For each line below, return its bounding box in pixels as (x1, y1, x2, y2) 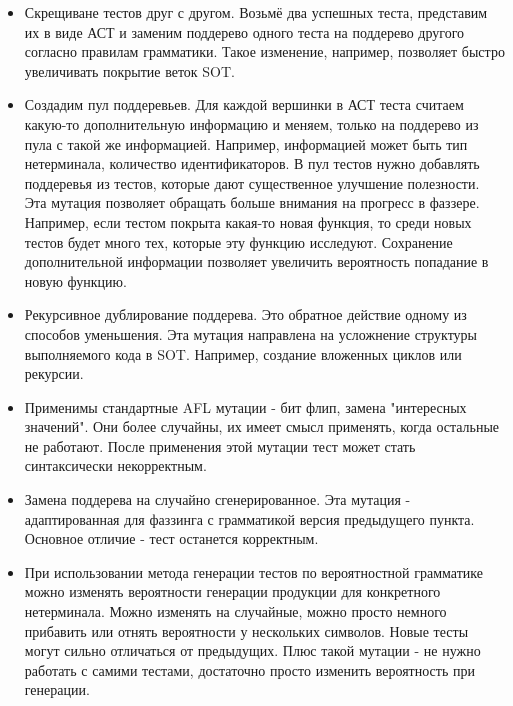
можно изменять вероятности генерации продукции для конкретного (24, 581, 441, 602)
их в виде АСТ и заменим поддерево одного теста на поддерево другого (24, 21, 465, 42)
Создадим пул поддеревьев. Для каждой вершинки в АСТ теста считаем (24, 94, 464, 115)
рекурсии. (24, 363, 84, 384)
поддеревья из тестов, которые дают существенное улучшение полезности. (24, 172, 480, 193)
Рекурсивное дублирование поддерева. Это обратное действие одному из (24, 304, 467, 325)
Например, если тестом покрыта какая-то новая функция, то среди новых (24, 211, 472, 232)
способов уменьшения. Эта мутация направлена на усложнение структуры (24, 323, 478, 344)
